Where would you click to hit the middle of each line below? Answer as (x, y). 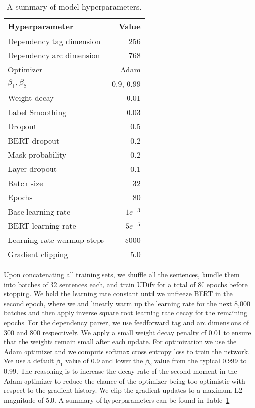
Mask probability (37, 155)
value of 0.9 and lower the (104, 361)
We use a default (29, 361)
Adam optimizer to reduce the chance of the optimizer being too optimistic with (125, 380)
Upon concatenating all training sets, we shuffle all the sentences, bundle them (122, 274)
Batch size (25, 183)
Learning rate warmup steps (56, 240)
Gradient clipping (38, 254)
